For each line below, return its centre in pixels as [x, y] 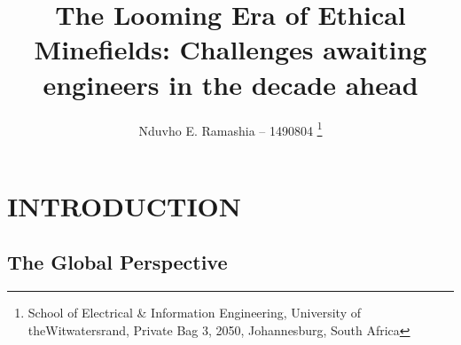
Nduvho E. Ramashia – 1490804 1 [230, 129]
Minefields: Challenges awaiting [230, 49]
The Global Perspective [117, 262]
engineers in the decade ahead [230, 84]
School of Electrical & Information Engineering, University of [194, 313]
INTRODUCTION [125, 205]
